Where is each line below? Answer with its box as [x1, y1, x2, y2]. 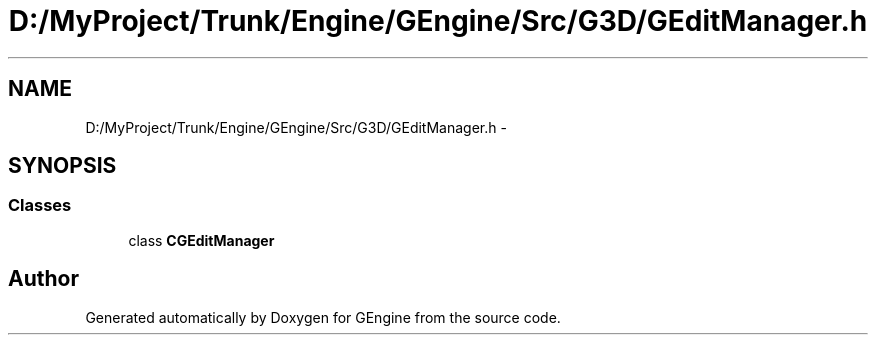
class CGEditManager [128, 231, 275, 249]
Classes [8, 195, 72, 216]
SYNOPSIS [8, 153, 117, 179]
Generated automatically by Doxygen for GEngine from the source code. [85, 308, 561, 326]
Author [8, 266, 79, 292]
